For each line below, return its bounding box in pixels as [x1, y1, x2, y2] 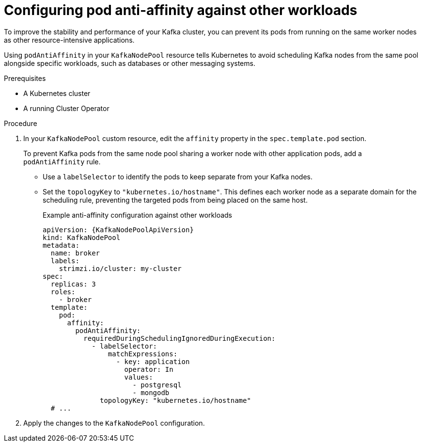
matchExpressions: [108, 350, 178, 358]
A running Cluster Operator [23, 104, 109, 112]
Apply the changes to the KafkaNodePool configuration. [23, 418, 205, 427]
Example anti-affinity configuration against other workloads [43, 210, 233, 219]
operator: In [124, 365, 173, 373]
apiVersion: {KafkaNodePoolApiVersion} [43, 225, 194, 234]
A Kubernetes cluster [23, 89, 91, 97]
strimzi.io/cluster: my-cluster [59, 264, 182, 272]
